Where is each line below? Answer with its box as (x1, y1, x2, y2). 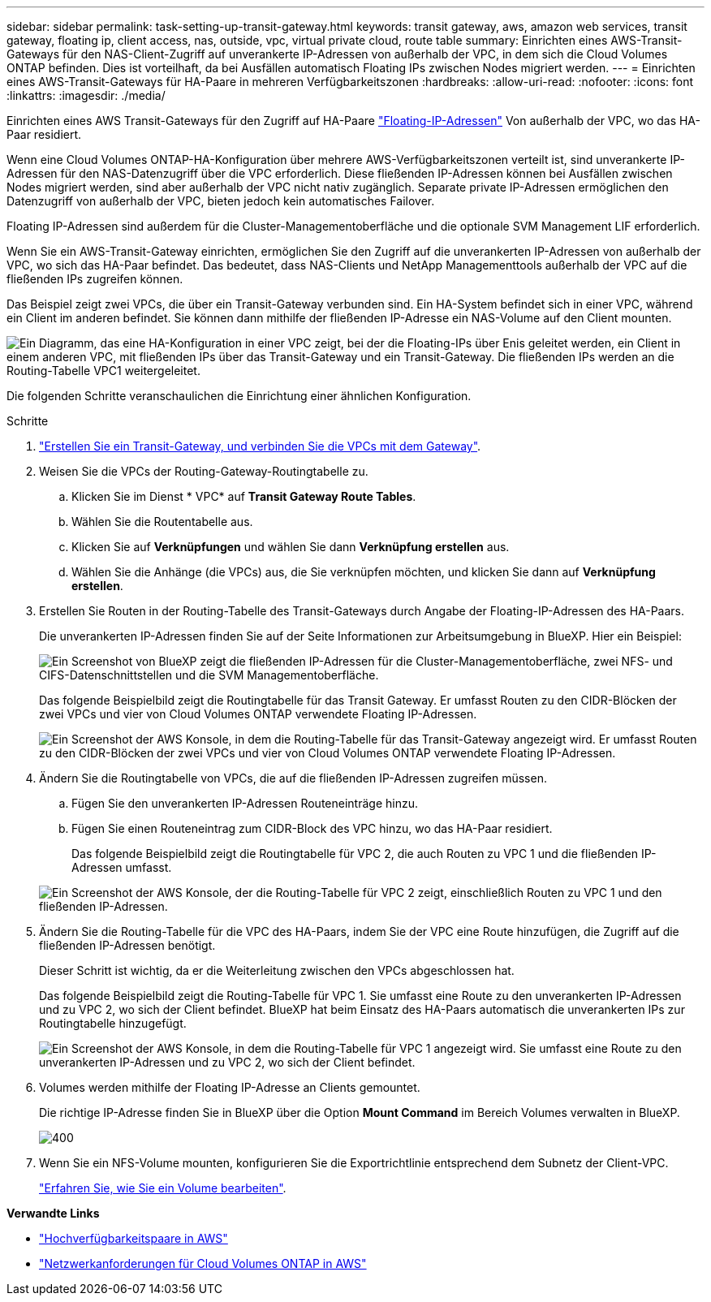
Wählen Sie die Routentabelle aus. (71, 515, 253, 528)
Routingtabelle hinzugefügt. (39, 1016, 187, 1030)
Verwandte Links (6, 1206, 100, 1220)
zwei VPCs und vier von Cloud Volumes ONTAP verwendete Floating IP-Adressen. (39, 707, 477, 721)
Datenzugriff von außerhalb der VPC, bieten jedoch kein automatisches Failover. (6, 194, 435, 208)
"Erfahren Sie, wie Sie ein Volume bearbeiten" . (39, 1181, 287, 1195)
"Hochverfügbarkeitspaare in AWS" (39, 1231, 228, 1245)
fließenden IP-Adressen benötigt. (39, 938, 216, 952)
